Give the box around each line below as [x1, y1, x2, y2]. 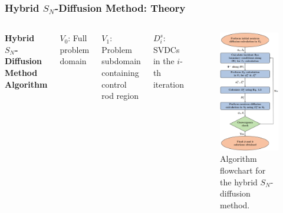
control [101, 78, 127, 90]
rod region [101, 89, 139, 102]
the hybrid [220, 175, 258, 188]
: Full [68, 32, 87, 44]
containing [101, 66, 139, 78]
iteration [153, 78, 185, 90]
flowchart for [220, 164, 266, 177]
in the [153, 55, 175, 67]
